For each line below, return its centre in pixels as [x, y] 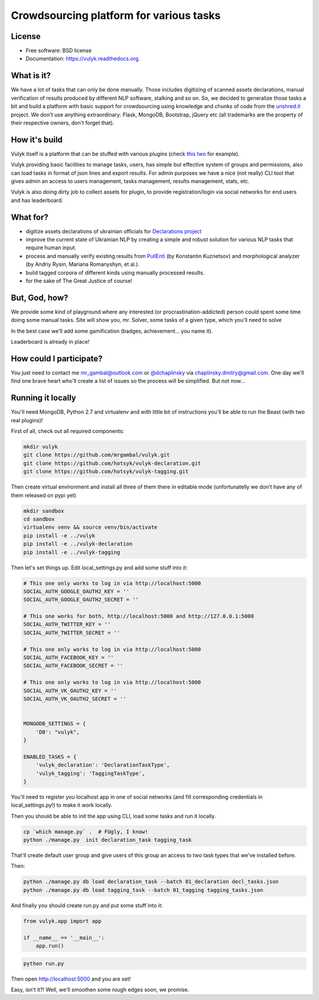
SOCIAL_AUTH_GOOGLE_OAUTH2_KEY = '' [77, 591]
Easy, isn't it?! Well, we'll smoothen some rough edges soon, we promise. [100, 989]
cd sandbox [39, 519]
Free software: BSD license [58, 51]
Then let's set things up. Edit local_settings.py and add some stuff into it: [99, 568]
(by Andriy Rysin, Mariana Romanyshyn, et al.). [83, 264]
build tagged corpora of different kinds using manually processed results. [115, 272]
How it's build [37, 140]
